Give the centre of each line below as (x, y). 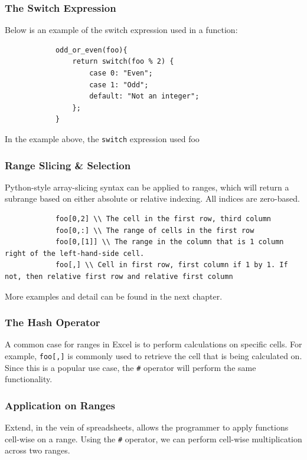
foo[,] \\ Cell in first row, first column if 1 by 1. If (172, 265)
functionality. (29, 379)
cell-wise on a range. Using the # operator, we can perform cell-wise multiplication (153, 438)
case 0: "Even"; (121, 73)
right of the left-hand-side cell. (75, 253)
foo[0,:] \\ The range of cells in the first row (155, 230)
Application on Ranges (60, 405)
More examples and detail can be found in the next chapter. (114, 296)
